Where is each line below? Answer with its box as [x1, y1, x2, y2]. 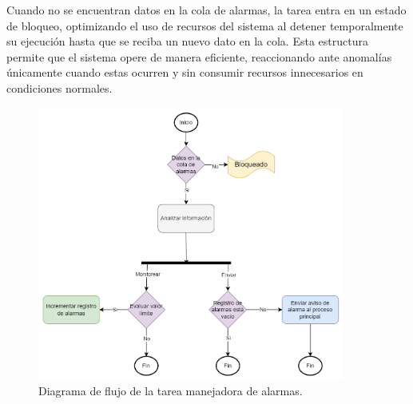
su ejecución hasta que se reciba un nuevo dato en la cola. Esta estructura [6, 33, 368, 50]
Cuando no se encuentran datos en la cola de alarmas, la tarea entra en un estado [6, 2, 407, 18]
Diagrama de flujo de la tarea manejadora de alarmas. [38, 382, 303, 399]
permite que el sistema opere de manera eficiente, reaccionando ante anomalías [6, 48, 392, 65]
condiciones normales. [6, 79, 113, 96]
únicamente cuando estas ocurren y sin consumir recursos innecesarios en [6, 64, 363, 81]
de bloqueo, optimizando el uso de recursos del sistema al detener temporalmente [6, 17, 403, 34]
